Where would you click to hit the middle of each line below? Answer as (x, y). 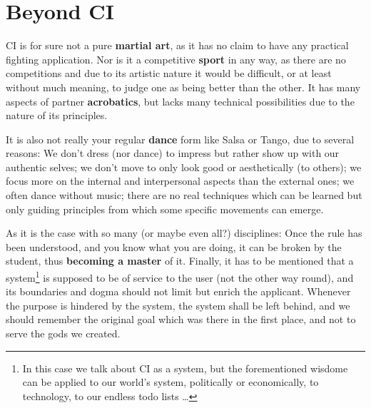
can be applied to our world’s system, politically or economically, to (171, 382)
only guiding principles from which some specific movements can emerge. (165, 209)
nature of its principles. (57, 115)
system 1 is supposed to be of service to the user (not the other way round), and (180, 276)
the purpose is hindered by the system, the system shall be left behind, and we (178, 305)
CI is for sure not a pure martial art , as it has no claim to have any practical (177, 45)
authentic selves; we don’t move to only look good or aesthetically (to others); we (184, 167)
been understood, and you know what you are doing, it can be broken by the (174, 246)
